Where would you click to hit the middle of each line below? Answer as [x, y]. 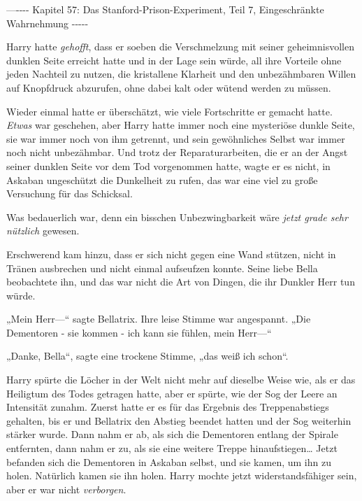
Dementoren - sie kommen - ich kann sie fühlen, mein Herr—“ [139, 332]
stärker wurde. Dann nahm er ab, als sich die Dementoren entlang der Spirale [172, 434]
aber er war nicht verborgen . [66, 489]
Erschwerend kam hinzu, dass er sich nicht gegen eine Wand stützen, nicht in [171, 254]
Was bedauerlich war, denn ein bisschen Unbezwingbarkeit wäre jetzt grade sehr [177, 217]
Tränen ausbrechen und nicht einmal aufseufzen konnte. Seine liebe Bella [162, 268]
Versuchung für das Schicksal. [70, 193]
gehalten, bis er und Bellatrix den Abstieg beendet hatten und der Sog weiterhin [179, 420]
